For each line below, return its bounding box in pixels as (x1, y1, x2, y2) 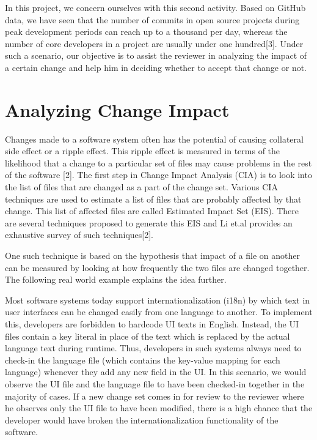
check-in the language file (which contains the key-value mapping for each (5, 353, 280, 366)
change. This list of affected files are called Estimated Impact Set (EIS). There (5, 204, 299, 217)
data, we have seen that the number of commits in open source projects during (5, 13, 300, 26)
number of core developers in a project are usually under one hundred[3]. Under (5, 37, 304, 50)
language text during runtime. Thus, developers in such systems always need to (5, 341, 302, 354)
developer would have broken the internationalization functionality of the (5, 413, 279, 426)
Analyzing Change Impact (5, 97, 230, 122)
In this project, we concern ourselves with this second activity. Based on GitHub (5, 1, 306, 13)
